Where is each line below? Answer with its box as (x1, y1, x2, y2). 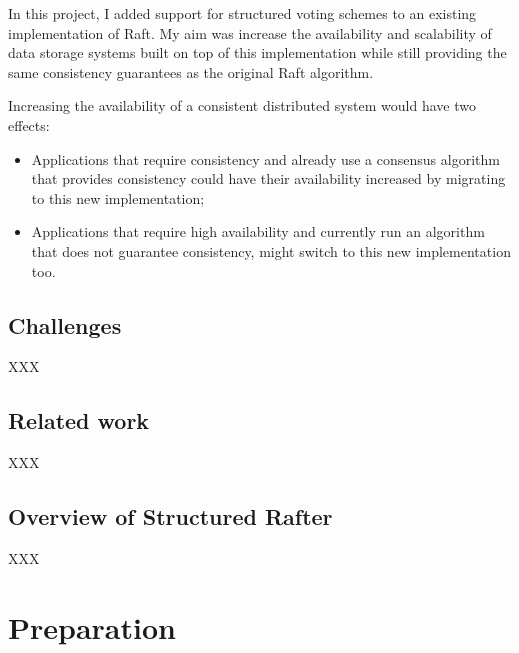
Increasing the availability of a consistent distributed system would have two (8, 95, 476, 116)
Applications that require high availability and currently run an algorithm (31, 221, 485, 242)
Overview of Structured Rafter (8, 501, 333, 532)
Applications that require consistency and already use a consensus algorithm (31, 148, 500, 169)
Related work (8, 405, 150, 436)
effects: (8, 114, 50, 135)
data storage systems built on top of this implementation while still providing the (8, 42, 507, 63)
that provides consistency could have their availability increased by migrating (31, 168, 506, 189)
